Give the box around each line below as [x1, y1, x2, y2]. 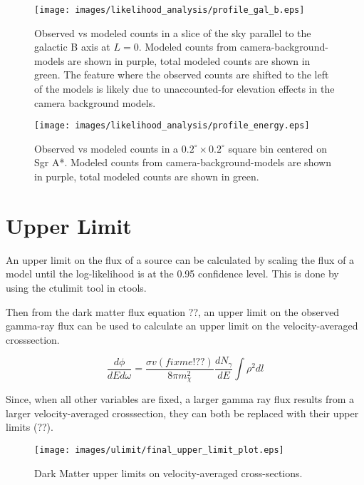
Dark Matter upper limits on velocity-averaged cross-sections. [34, 465, 303, 480]
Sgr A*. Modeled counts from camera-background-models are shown [34, 155, 331, 170]
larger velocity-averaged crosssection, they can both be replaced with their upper [6, 405, 359, 420]
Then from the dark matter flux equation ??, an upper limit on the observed [6, 304, 340, 319]
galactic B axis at [34, 39, 110, 54]
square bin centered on [228, 141, 328, 155]
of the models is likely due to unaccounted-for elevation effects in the [34, 81, 335, 96]
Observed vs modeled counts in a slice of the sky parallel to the [34, 25, 311, 40]
